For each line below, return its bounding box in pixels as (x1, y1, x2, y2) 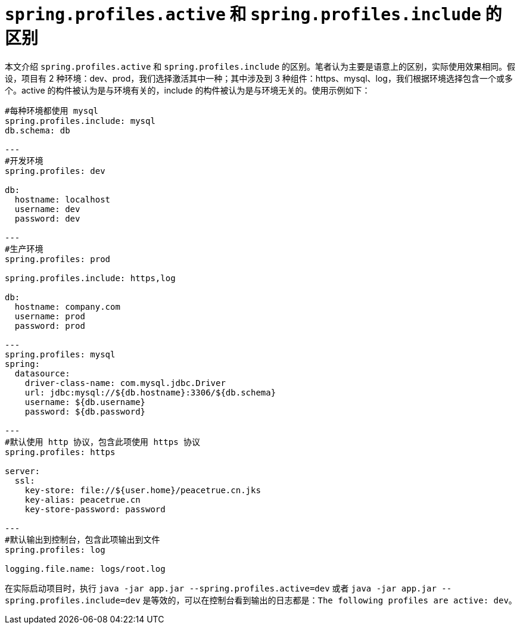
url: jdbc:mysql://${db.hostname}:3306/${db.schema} (24, 387, 276, 397)
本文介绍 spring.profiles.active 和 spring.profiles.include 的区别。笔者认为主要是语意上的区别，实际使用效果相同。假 (5, 61, 516, 71)
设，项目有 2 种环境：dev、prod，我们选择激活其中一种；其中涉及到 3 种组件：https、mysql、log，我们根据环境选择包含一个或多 (5, 73, 513, 83)
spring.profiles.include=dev (5, 595, 141, 605)
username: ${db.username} (24, 397, 146, 407)
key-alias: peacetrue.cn (24, 494, 141, 505)
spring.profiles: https (5, 447, 116, 457)
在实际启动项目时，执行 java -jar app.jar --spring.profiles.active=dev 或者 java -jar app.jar (5, 583, 437, 593)
